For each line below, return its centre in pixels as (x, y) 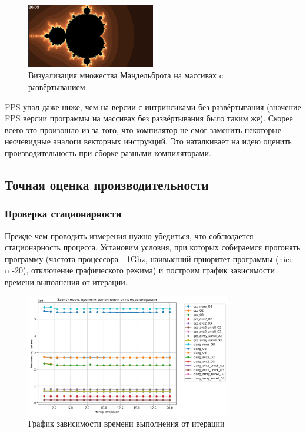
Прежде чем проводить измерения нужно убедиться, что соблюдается (129, 235)
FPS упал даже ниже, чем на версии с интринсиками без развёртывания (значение (153, 106)
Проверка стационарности (63, 214)
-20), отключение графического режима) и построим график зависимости (143, 270)
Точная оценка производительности (107, 184)
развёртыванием (57, 86)
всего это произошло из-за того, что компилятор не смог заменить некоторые (143, 129)
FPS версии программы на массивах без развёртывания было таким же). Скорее (149, 118)
